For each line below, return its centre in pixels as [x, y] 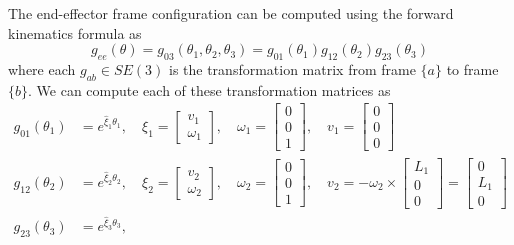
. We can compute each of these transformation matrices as [209, 89]
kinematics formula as [75, 32]
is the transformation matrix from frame [292, 68]
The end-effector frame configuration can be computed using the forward [231, 13]
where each [42, 68]
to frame [472, 68]
